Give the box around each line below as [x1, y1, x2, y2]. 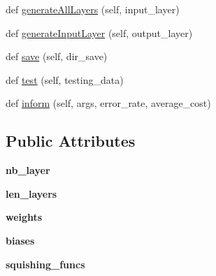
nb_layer [6, 163, 50, 177]
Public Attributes [6, 130, 136, 152]
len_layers [6, 186, 57, 201]
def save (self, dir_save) [6, 49, 108, 64]
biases [6, 233, 35, 247]
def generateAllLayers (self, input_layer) [6, 2, 180, 16]
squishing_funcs [6, 256, 85, 271]
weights [6, 210, 43, 224]
